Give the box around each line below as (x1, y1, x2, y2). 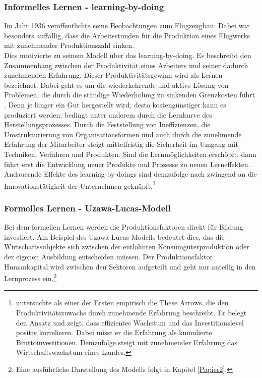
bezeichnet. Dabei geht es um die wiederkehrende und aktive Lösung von (4, 79, 229, 90)
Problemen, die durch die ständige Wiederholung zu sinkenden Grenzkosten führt (4, 89, 255, 100)
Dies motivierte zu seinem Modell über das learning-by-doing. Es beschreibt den (4, 50, 251, 60)
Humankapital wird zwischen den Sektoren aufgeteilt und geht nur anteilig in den (4, 261, 256, 272)
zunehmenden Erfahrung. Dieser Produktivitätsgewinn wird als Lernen (4, 70, 223, 80)
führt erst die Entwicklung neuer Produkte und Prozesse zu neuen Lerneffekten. (4, 158, 250, 169)
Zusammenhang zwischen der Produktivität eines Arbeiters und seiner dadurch (4, 60, 248, 70)
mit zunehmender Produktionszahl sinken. (4, 40, 134, 50)
